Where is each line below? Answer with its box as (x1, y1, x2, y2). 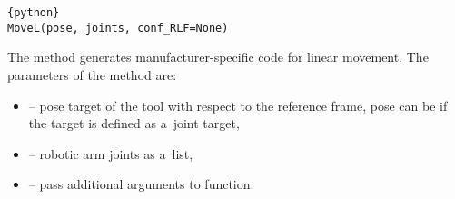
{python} (7, 6, 60, 19)
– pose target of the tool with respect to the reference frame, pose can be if (28, 95, 448, 114)
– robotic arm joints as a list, (28, 144, 193, 163)
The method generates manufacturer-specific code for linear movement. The (7, 47, 429, 66)
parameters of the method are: (7, 65, 177, 84)
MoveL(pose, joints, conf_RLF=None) (7, 21, 229, 35)
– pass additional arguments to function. (28, 174, 254, 194)
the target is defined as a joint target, (28, 114, 240, 133)
